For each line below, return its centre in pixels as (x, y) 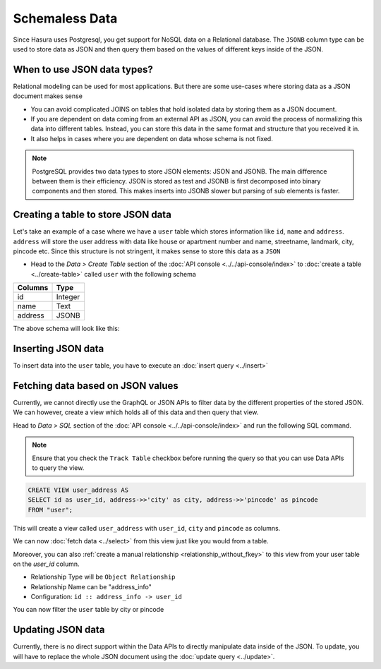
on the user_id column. (46, 564)
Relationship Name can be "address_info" (91, 586)
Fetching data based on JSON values (96, 386)
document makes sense (48, 96)
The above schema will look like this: (66, 329)
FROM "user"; (50, 510)
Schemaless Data (65, 18)
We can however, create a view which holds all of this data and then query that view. (136, 412)
